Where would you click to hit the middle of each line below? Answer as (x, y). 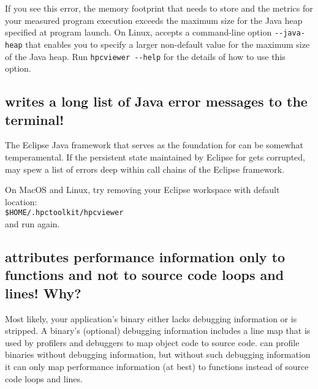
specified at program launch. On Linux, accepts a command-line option (138, 32)
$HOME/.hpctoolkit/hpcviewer (64, 213)
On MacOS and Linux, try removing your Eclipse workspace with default (142, 190)
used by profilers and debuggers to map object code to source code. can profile (152, 342)
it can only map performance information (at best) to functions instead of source (157, 366)
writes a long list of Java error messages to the (156, 101)
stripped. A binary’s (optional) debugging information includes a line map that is (158, 330)
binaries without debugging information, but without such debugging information (158, 354)
